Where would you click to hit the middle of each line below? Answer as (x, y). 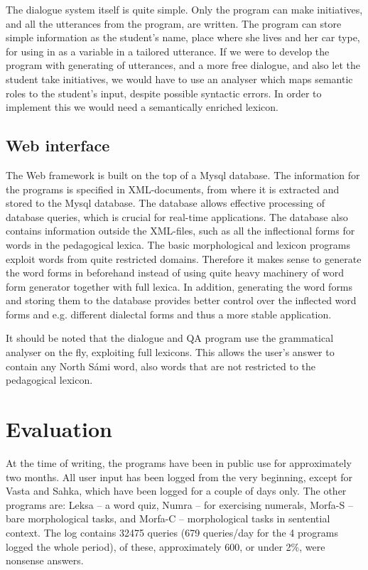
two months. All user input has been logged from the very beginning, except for (179, 477)
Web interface (58, 145)
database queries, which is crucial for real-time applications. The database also (177, 216)
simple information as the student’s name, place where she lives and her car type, (183, 37)
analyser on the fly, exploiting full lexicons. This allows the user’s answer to (170, 352)
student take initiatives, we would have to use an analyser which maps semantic (179, 79)
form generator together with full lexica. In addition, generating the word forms (179, 286)
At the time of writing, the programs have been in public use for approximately (179, 462)
